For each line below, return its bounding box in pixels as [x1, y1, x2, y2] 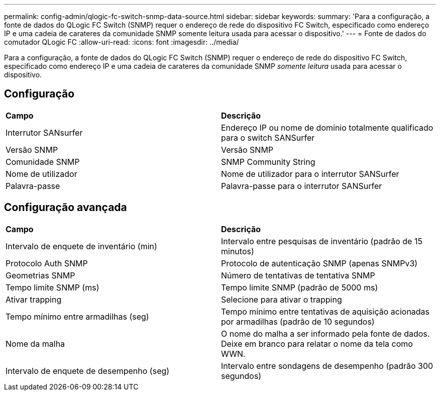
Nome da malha [6, 338, 65, 349]
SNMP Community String [221, 156, 315, 167]
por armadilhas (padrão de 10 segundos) [221, 316, 375, 327]
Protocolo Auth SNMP [6, 258, 88, 268]
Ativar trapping [6, 294, 62, 305]
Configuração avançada [4, 201, 127, 214]
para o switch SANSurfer [221, 132, 315, 143]
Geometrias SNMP [6, 270, 75, 280]
